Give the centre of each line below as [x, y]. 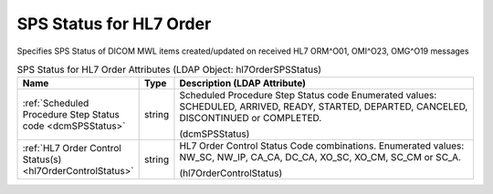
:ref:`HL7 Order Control [72, 148]
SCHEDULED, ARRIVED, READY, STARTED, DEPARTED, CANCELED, [324, 107]
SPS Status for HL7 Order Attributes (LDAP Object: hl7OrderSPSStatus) [169, 70]
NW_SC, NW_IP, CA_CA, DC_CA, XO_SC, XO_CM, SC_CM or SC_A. [320, 158]
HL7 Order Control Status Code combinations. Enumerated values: [322, 146]
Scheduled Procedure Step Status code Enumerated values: [308, 96]
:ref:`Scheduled [56, 103]
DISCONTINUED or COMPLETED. [251, 118]
